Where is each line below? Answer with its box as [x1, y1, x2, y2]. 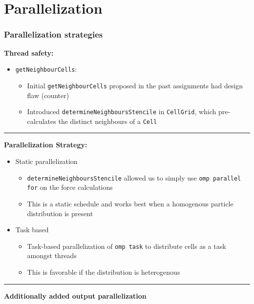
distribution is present [27, 208, 93, 218]
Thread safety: [4, 47, 54, 58]
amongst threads [27, 250, 77, 261]
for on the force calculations [27, 182, 113, 192]
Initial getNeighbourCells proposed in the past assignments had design [27, 80, 243, 90]
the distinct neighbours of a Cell [58, 116, 157, 126]
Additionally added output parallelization [4, 290, 147, 301]
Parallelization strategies [4, 28, 103, 41]
